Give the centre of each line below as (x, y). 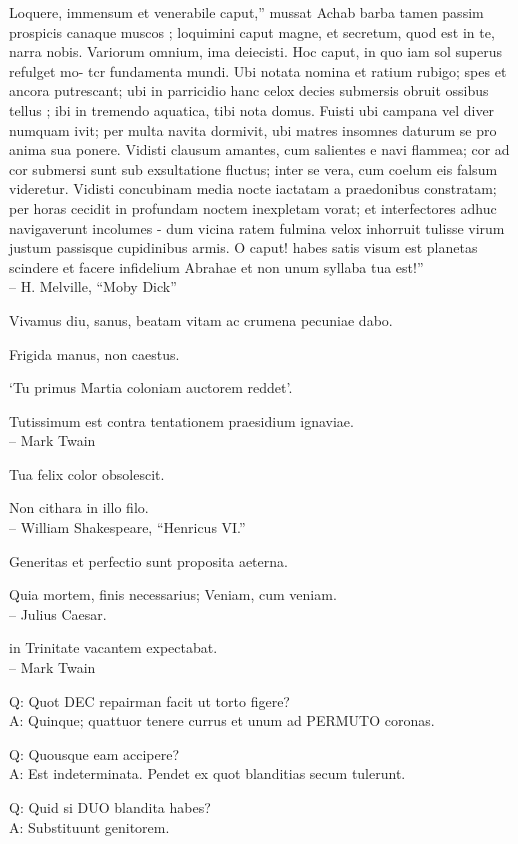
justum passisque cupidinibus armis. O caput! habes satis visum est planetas (243, 247)
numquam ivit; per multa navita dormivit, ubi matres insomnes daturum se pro (253, 129)
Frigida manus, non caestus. (94, 353)
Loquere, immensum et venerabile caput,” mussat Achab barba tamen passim (246, 12)
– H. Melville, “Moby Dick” (93, 286)
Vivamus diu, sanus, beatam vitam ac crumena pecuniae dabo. (201, 319)
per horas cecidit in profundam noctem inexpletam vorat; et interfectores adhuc (253, 207)
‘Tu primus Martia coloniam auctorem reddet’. (151, 387)
